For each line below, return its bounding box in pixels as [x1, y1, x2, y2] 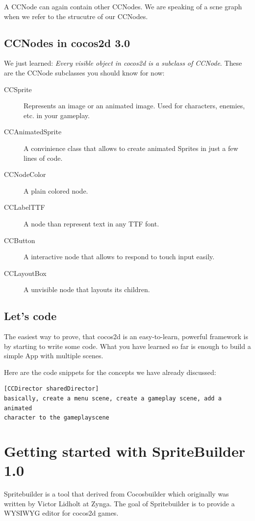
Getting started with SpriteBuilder [4, 441, 245, 461]
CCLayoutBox [4, 268, 47, 278]
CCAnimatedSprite [4, 126, 62, 137]
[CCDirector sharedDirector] [4, 385, 99, 393]
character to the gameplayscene [4, 414, 109, 422]
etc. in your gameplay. [24, 110, 90, 120]
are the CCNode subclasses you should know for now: [4, 67, 165, 77]
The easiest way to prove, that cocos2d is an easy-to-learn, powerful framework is [4, 331, 248, 342]
